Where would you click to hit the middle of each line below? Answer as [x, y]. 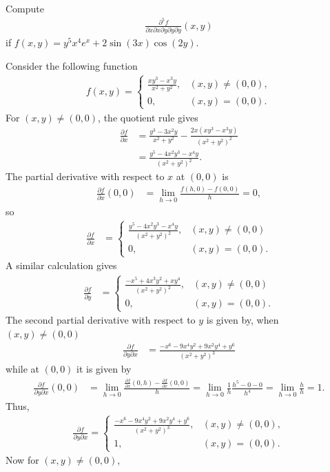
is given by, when [243, 320]
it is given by [104, 369]
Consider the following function [72, 65]
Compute [25, 8]
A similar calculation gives [61, 265]
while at [22, 369]
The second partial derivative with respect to [101, 320]
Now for [22, 460]
